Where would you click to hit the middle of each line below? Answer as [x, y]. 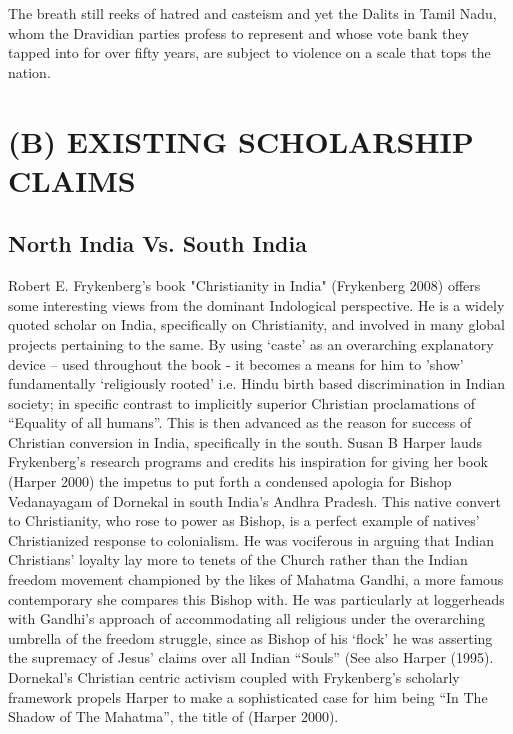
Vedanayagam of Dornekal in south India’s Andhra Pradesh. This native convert [254, 500]
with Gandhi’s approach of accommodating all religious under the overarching [246, 618]
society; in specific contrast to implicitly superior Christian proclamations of [241, 402]
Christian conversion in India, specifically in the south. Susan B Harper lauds [245, 441]
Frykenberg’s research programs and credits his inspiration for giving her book [248, 461]
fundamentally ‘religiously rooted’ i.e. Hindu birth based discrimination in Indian [257, 383]
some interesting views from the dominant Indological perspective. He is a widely [256, 304]
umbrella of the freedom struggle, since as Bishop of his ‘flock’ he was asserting [250, 637]
